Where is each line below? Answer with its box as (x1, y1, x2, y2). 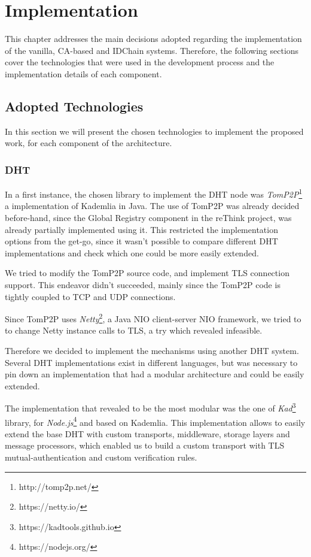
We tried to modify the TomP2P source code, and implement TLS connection (5, 267, 289, 279)
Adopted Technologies (5, 96, 144, 115)
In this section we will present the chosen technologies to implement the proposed (5, 125, 304, 137)
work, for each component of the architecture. (5, 137, 172, 149)
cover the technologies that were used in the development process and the (5, 56, 275, 68)
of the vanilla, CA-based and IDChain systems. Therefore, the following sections (5, 44, 299, 56)
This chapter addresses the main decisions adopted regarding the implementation (5, 32, 302, 45)
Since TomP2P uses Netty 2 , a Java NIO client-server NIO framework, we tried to (5, 311, 301, 325)
